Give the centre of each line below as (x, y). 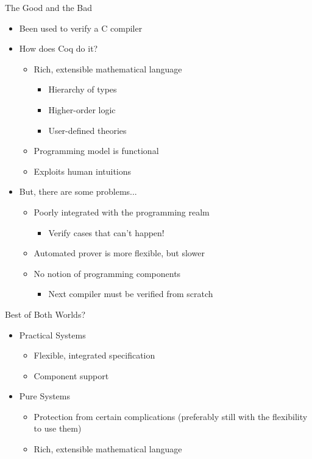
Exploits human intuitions (83, 171)
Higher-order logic (82, 109)
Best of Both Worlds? (45, 314)
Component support (71, 375)
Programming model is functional (96, 151)
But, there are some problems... (78, 191)
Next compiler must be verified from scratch (131, 294)
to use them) (58, 428)
